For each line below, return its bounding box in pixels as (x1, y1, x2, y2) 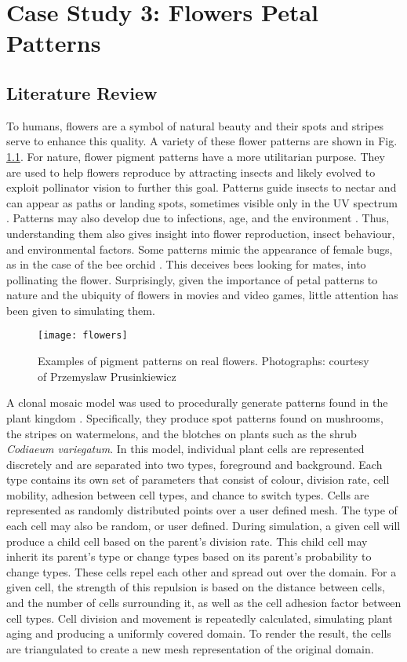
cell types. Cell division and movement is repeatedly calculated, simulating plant (6, 609, 393, 626)
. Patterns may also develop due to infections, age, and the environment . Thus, (6, 210, 390, 226)
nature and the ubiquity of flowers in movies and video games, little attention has (6, 287, 398, 303)
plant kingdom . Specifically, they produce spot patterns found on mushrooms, (6, 409, 383, 426)
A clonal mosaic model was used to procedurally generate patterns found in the (6, 394, 388, 411)
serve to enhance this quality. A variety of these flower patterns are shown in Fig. (6, 133, 398, 149)
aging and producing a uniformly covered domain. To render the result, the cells (6, 625, 391, 642)
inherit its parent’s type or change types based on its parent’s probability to (6, 548, 372, 565)
